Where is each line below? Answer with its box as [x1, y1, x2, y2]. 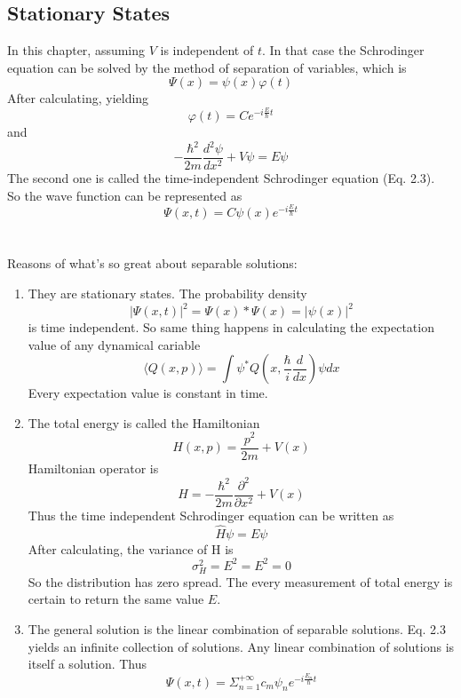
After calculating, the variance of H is [28, 539, 234, 558]
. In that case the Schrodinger [261, 41, 425, 59]
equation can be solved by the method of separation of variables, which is [7, 58, 407, 76]
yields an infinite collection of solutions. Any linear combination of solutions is [28, 637, 455, 655]
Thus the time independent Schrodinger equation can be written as [28, 505, 394, 524]
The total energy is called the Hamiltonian [28, 413, 260, 432]
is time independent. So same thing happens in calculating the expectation [28, 318, 434, 337]
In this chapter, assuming [7, 41, 146, 59]
